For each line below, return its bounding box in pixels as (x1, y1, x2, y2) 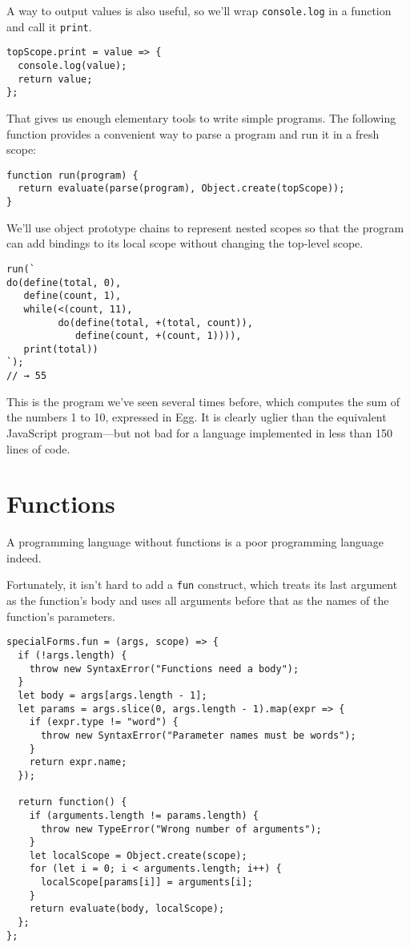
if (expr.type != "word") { (29, 716, 179, 728)
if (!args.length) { (18, 649, 127, 661)
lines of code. (6, 440, 70, 457)
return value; (18, 73, 93, 85)
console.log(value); (18, 59, 127, 71)
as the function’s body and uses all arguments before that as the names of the (6, 592, 389, 609)
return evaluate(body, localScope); (29, 903, 225, 915)
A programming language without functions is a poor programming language (6, 534, 384, 550)
